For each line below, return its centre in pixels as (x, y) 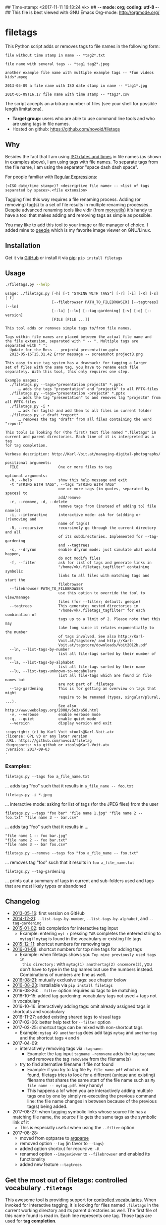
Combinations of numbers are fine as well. (63, 975)
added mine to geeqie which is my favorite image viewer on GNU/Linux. (78, 230)
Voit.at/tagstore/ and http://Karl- (96, 641)
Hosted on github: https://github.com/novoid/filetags (66, 129)
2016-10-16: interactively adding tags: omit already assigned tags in (81, 1006)
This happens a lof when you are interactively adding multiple (90, 1091)
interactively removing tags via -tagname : (61, 1048)
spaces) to (16, 493)
